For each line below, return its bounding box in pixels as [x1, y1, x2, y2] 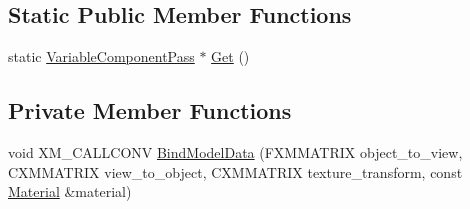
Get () [211, 46, 250, 67]
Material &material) [8, 181, 132, 202]
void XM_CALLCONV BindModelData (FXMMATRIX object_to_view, [8, 142, 463, 162]
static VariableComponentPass [8, 46, 195, 67]
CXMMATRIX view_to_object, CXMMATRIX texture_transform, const [8, 161, 463, 182]
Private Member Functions [8, 95, 292, 126]
